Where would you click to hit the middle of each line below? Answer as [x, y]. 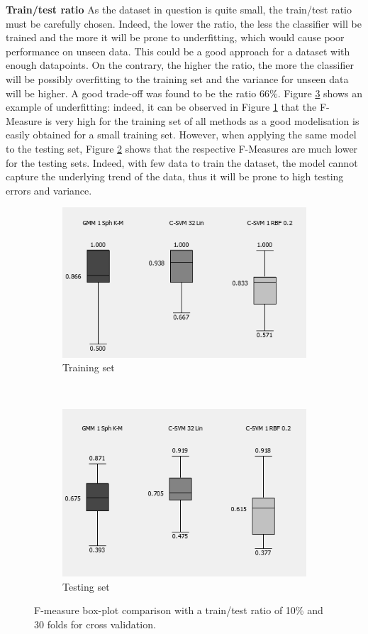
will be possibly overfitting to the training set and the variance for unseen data [177, 78]
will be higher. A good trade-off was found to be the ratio [131, 93]
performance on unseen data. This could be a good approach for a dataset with [178, 51]
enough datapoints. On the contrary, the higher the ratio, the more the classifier [180, 65]
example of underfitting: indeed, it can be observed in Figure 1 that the [161, 107]
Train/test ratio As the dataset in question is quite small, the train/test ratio [179, 9]
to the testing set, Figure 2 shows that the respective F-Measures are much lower [182, 148]
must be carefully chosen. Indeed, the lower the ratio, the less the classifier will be [184, 23]
